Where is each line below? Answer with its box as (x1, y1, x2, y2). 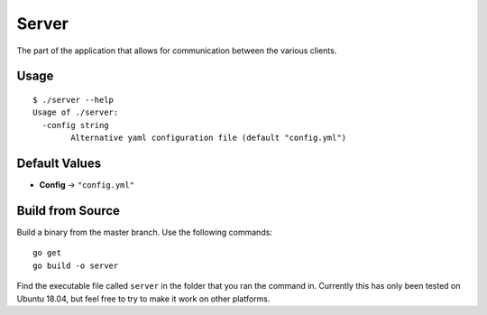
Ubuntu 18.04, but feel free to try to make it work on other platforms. (16, 293, 271, 304)
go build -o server (32, 260, 119, 271)
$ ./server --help (32, 95, 115, 105)
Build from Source (16, 203, 121, 218)
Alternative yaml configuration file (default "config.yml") (70, 133, 347, 144)
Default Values (16, 155, 102, 171)
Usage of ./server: (32, 107, 119, 117)
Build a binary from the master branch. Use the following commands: (16, 227, 272, 237)
